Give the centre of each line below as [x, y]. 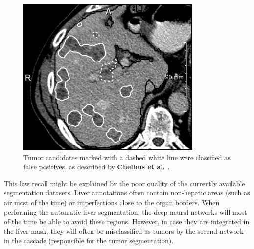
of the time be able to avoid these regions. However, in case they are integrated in [127, 221]
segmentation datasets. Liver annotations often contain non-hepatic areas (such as [127, 193]
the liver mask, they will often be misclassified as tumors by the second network [124, 231]
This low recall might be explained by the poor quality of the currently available [125, 183]
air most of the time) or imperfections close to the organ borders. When [112, 202]
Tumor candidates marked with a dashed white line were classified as [127, 157]
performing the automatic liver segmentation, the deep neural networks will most [126, 212]
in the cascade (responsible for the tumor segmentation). [89, 240]
